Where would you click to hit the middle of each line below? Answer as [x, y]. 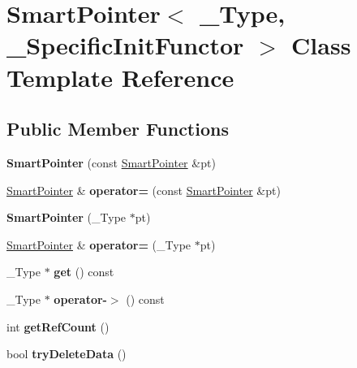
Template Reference [120, 77]
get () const [84, 272]
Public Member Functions [118, 129]
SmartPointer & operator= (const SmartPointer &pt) [144, 190]
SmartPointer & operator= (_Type [99, 244]
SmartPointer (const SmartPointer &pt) [111, 162]
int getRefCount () [58, 326]
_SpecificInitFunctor [125, 45]
